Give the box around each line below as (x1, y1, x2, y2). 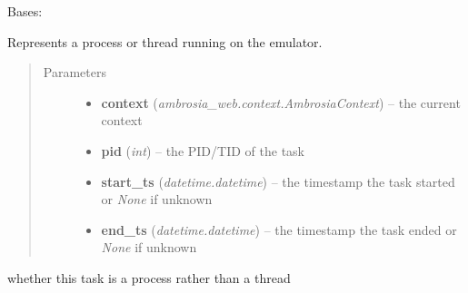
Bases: (7, 2, 43, 20)
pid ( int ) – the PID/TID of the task (101, 141, 304, 160)
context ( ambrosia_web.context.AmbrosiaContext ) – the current (101, 93, 461, 112)
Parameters (43, 63, 106, 82)
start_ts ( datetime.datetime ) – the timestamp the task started (101, 171, 455, 190)
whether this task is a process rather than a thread (7, 268, 291, 287)
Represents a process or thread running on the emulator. (7, 32, 323, 51)
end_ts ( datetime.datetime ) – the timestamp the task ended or (101, 220, 457, 239)
